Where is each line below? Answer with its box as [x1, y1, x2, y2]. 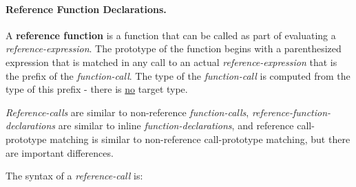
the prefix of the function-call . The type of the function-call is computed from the [6, 68, 350, 82]
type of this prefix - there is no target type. [6, 82, 188, 96]
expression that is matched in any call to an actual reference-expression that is [6, 54, 337, 69]
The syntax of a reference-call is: [6, 168, 143, 183]
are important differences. [6, 145, 114, 159]
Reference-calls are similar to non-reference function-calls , [6, 104, 249, 119]
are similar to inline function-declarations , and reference [58, 118, 294, 133]
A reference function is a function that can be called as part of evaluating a [6, 27, 336, 42]
